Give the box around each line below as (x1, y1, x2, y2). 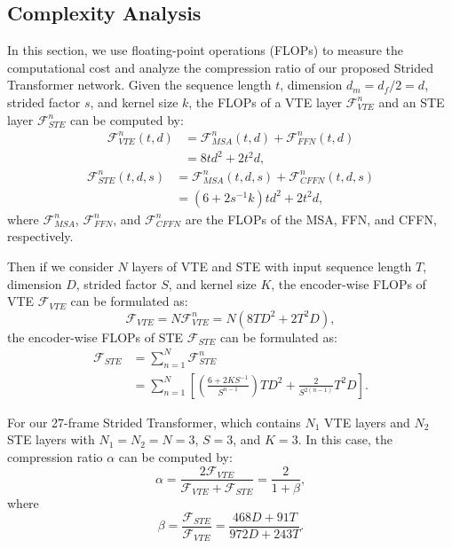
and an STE (378, 92, 445, 111)
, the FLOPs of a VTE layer (188, 92, 343, 111)
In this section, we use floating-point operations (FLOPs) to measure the (7, 41, 403, 59)
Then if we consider (7, 256, 114, 275)
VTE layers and (324, 412, 410, 431)
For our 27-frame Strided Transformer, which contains (7, 412, 301, 431)
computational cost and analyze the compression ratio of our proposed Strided (7, 58, 434, 76)
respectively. (7, 227, 74, 246)
